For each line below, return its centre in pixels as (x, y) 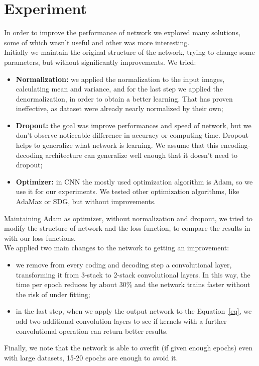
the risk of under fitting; (53, 294)
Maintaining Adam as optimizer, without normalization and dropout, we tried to (128, 218)
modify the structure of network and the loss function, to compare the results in (127, 228)
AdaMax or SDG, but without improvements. (86, 201)
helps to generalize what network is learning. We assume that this (117, 145)
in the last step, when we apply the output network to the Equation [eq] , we (134, 311)
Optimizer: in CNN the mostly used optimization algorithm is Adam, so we (134, 181)
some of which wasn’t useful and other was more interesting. (97, 42)
